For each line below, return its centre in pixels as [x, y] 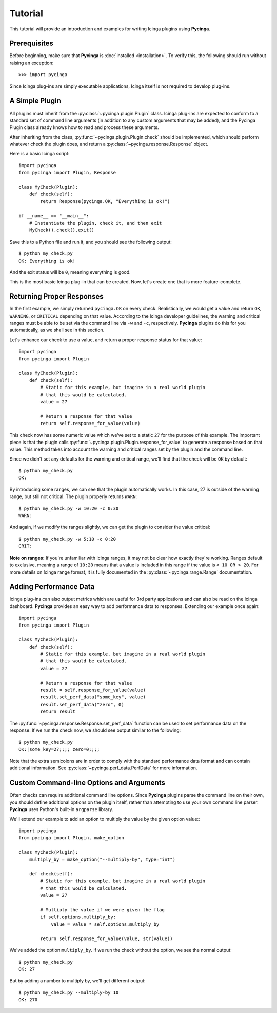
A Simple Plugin [35, 101]
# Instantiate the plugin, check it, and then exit [95, 223]
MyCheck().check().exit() [62, 230]
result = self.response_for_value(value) [93, 690]
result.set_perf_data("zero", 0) [82, 704]
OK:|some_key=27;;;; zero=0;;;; [59, 749]
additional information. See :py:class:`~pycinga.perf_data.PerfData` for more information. [103, 768]
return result [58, 712]
